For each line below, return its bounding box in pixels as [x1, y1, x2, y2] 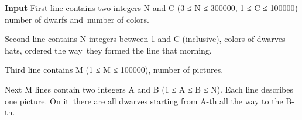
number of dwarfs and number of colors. [5, 13, 149, 25]
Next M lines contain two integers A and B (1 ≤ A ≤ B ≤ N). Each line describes [5, 83, 293, 95]
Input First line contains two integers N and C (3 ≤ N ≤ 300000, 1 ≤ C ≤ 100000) [5, 2, 298, 13]
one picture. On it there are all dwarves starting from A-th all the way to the [5, 94, 283, 107]
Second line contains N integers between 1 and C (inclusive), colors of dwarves [5, 33, 286, 45]
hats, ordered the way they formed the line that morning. [5, 44, 212, 56]
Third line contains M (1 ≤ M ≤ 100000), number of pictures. [5, 63, 224, 76]
